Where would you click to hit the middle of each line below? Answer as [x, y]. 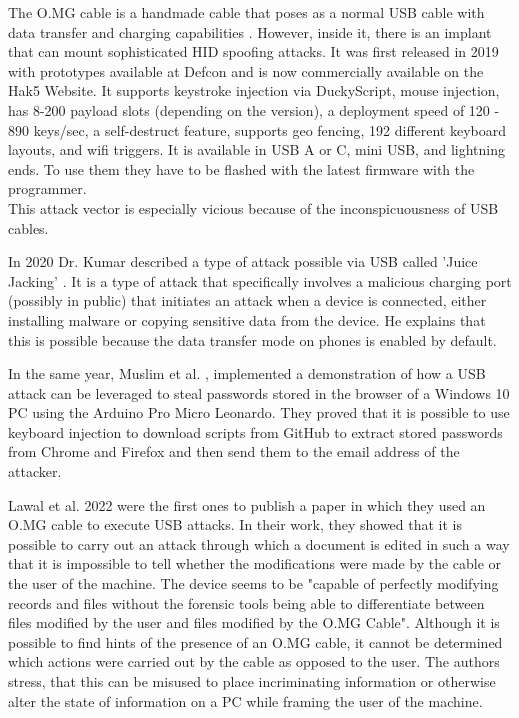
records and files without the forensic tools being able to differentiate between [246, 602]
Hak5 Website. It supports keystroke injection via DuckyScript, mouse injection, [254, 90]
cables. [28, 227]
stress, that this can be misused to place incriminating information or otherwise [252, 681]
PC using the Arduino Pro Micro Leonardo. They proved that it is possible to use [259, 412]
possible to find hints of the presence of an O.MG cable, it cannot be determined [255, 641]
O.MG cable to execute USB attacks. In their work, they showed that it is [235, 524]
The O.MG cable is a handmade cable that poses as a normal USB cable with [246, 12]
